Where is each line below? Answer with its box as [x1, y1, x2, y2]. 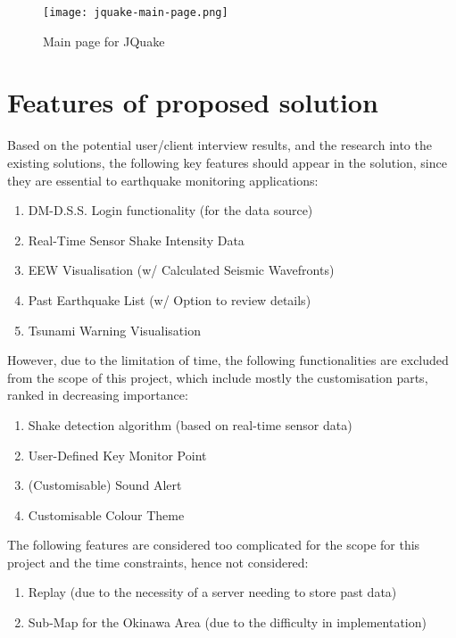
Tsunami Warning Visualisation [28, 320, 201, 339]
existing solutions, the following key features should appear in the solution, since [7, 153, 447, 171]
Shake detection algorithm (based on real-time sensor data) [28, 415, 352, 434]
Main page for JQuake [43, 31, 165, 50]
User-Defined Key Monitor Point [28, 445, 207, 464]
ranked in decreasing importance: [7, 385, 188, 404]
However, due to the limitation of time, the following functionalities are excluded [7, 351, 449, 369]
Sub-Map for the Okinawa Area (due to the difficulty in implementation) [28, 613, 427, 632]
